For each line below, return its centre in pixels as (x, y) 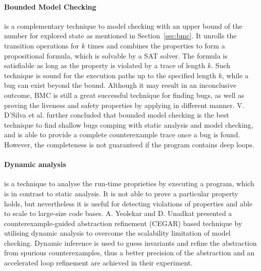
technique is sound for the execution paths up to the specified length (110, 75)
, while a (235, 75)
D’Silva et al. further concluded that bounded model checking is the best (117, 115)
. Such (221, 65)
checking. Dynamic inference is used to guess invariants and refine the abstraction (130, 242)
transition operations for (42, 45)
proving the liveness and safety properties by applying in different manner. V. (124, 105)
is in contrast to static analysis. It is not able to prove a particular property (121, 193)
